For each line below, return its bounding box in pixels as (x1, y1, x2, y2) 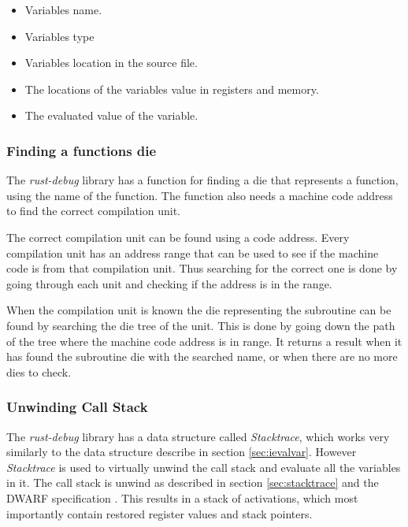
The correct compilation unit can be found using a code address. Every (6, 228, 350, 245)
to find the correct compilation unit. (6, 202, 180, 219)
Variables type (24, 28, 95, 44)
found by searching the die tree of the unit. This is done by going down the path (6, 317, 395, 333)
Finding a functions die (6, 140, 157, 160)
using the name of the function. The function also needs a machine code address (6, 187, 393, 203)
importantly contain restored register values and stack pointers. (6, 505, 313, 521)
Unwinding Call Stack (6, 397, 148, 417)
